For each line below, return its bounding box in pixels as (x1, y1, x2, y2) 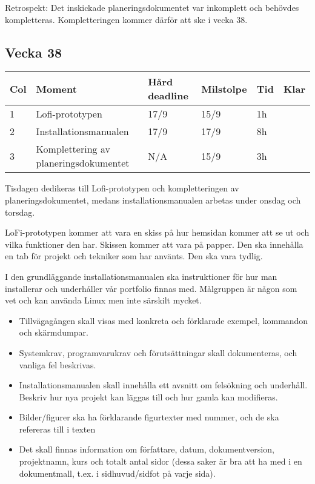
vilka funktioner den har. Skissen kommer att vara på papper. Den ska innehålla (5, 237, 303, 250)
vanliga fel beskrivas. (19, 358, 96, 371)
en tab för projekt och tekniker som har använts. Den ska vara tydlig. (5, 250, 263, 262)
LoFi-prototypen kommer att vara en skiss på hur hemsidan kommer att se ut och (5, 226, 310, 239)
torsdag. (5, 205, 35, 218)
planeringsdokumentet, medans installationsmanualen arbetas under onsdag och (5, 193, 301, 206)
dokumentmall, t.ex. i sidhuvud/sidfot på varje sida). (19, 466, 216, 479)
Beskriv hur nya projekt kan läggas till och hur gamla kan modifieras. (19, 390, 278, 403)
